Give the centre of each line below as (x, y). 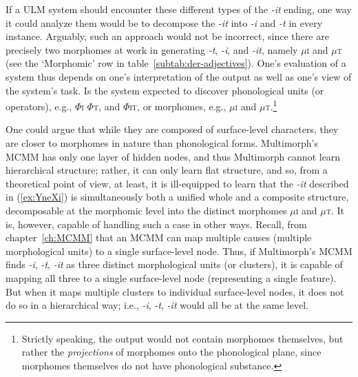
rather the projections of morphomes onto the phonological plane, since (171, 352)
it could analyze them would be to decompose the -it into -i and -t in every (164, 22)
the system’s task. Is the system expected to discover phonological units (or (165, 90)
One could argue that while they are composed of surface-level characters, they (172, 129)
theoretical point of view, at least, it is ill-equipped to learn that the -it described (177, 183)
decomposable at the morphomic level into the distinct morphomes (146, 210)
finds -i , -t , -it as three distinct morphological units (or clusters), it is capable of (174, 264)
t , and (107, 106)
